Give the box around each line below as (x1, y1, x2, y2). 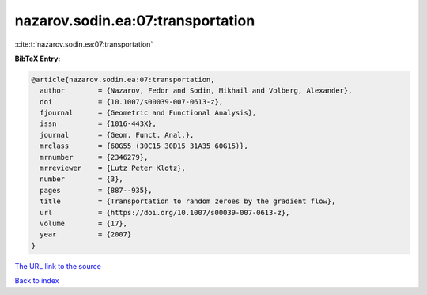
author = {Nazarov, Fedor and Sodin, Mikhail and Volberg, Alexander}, (40, 86, 353, 95)
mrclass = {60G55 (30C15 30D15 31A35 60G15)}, (40, 142, 248, 150)
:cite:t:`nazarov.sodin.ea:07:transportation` (14, 40, 153, 49)
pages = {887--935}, (40, 186, 153, 195)
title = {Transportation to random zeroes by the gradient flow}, (40, 197, 336, 206)
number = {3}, (40, 175, 124, 183)
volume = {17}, (40, 219, 128, 228)
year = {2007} (40, 230, 132, 239)
